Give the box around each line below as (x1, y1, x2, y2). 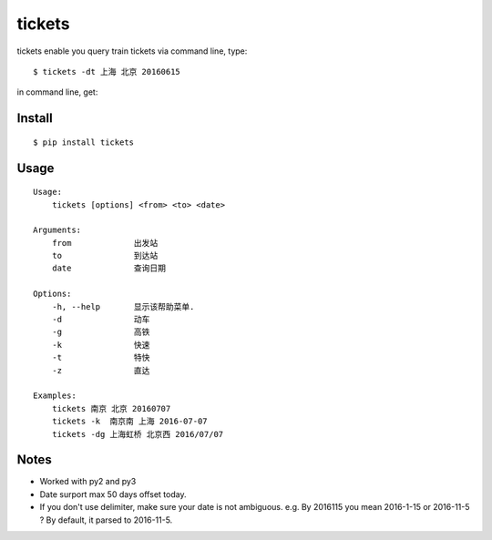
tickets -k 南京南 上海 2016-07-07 (51, 416, 209, 427)
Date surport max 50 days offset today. (39, 488, 187, 500)
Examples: (33, 391, 77, 401)
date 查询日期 (51, 263, 167, 273)
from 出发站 (51, 238, 159, 248)
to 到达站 (51, 250, 159, 261)
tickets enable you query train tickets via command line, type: (16, 46, 248, 56)
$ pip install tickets (33, 137, 135, 148)
